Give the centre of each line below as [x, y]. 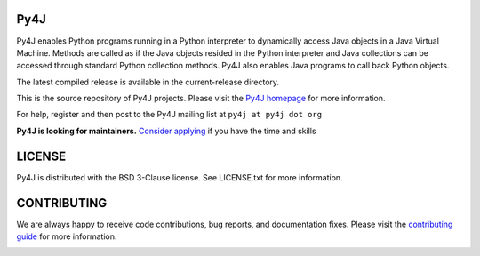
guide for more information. [67, 236]
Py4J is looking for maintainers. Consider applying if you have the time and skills [166, 131]
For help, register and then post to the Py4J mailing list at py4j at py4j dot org [169, 115]
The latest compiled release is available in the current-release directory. [148, 82]
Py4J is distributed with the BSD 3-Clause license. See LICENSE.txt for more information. [180, 177]
